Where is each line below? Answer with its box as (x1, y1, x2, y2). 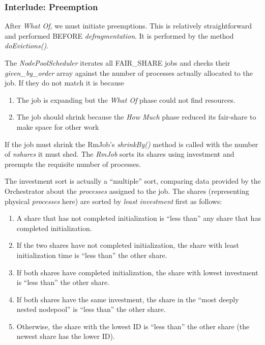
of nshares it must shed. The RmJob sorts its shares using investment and (5, 149, 234, 159)
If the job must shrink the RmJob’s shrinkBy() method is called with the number (5, 138, 258, 149)
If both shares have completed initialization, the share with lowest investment (16, 267, 258, 277)
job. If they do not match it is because (5, 77, 125, 88)
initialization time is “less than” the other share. (16, 249, 167, 260)
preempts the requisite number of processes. (5, 158, 141, 169)
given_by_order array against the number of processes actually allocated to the (5, 67, 253, 78)
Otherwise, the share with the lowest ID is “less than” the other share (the (16, 321, 250, 331)
